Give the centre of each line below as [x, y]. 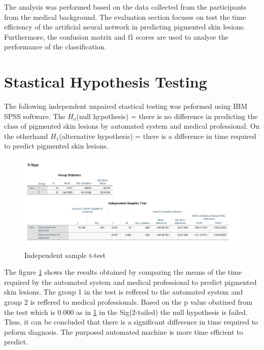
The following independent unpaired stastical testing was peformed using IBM [126, 106]
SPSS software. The [35, 116]
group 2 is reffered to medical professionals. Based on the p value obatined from [128, 302]
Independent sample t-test [65, 255]
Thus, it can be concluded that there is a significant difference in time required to [131, 322]
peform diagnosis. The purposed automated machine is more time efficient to [124, 331]
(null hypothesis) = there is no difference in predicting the [167, 116]
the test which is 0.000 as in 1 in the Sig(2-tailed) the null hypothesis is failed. [126, 312]
